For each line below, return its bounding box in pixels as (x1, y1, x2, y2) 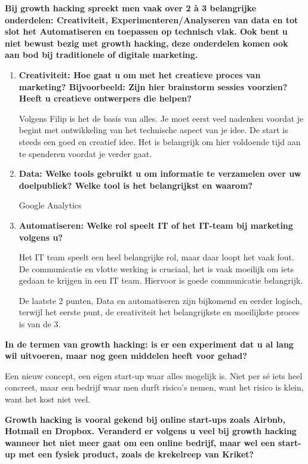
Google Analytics (19, 199, 82, 211)
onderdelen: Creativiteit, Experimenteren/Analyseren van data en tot (5, 13, 298, 26)
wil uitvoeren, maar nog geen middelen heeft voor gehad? (5, 349, 247, 362)
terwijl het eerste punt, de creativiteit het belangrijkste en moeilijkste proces (19, 306, 300, 318)
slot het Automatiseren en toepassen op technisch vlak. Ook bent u (5, 25, 288, 38)
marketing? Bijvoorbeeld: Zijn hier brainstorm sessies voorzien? (19, 80, 288, 93)
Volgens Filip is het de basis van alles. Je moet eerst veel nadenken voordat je (19, 112, 304, 124)
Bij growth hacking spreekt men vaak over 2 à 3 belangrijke (5, 2, 257, 14)
